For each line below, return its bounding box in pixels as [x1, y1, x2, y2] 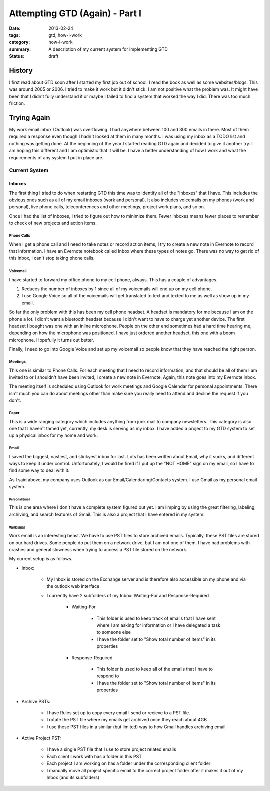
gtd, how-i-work [48, 32, 82, 38]
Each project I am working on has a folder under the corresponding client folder [46, 760, 211, 766]
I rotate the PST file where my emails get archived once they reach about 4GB [46, 717, 207, 723]
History [9, 66, 33, 75]
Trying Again [9, 113, 50, 122]
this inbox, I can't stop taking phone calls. [9, 255, 95, 261]
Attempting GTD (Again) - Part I [9, 8, 142, 19]
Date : [9, 25, 21, 31]
